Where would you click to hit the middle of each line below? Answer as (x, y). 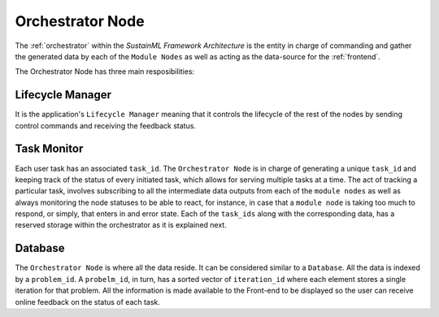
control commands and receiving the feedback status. (106, 125)
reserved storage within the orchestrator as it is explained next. (121, 225)
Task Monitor (49, 149)
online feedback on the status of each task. (87, 302)
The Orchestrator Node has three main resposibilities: (105, 72)
